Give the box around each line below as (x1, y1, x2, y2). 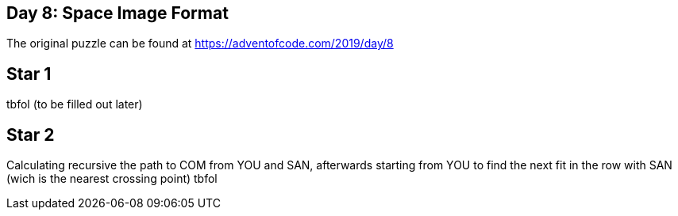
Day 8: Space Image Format (6, 3, 229, 23)
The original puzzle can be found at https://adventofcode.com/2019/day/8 (6, 36, 394, 51)
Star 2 (6, 124, 55, 145)
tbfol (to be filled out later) (6, 97, 143, 112)
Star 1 (6, 63, 52, 84)
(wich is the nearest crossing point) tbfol (6, 172, 218, 186)
